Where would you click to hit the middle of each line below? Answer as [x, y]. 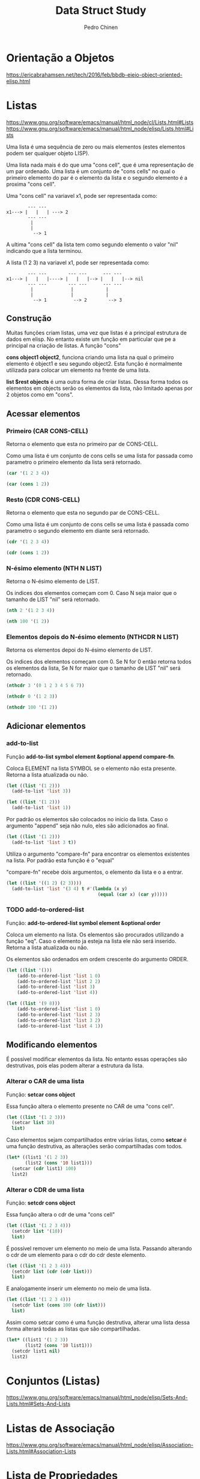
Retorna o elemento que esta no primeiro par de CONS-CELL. [82, 444]
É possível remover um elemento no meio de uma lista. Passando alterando [99, 1248]
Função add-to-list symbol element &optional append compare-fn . [91, 756]
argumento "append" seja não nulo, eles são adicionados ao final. [88, 826]
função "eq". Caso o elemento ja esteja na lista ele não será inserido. [91, 941]
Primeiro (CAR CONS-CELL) [47, 431]
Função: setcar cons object [41, 1094]
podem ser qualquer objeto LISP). [48, 153]
